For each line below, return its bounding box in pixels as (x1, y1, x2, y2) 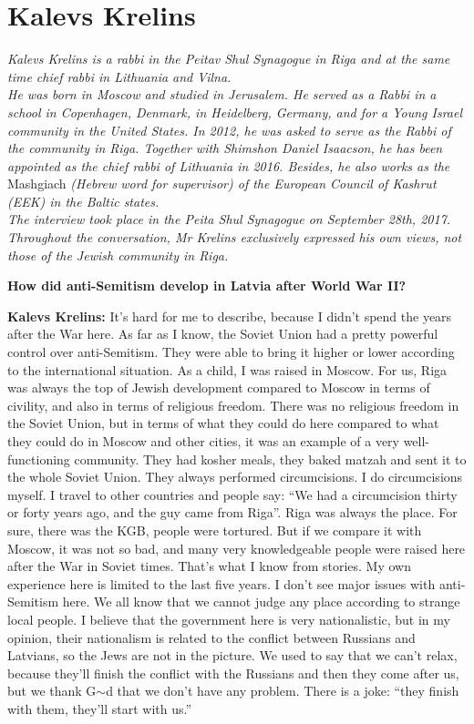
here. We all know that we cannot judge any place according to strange (62, 592, 460, 611)
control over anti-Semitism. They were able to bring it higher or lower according (7, 342, 455, 362)
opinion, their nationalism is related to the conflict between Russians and (7, 627, 416, 647)
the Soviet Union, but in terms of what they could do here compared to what (7, 413, 439, 433)
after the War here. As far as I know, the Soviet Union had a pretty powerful (7, 324, 438, 343)
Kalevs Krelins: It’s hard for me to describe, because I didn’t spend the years (7, 306, 452, 325)
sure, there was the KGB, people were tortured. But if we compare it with (7, 520, 422, 539)
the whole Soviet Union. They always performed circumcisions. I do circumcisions (7, 467, 463, 486)
